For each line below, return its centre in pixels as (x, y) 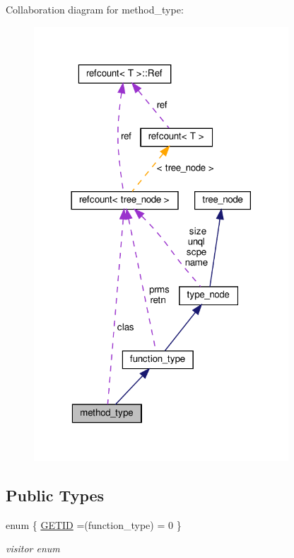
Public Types (55, 495)
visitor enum (33, 548)
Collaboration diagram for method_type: (95, 9)
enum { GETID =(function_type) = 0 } (94, 524)
